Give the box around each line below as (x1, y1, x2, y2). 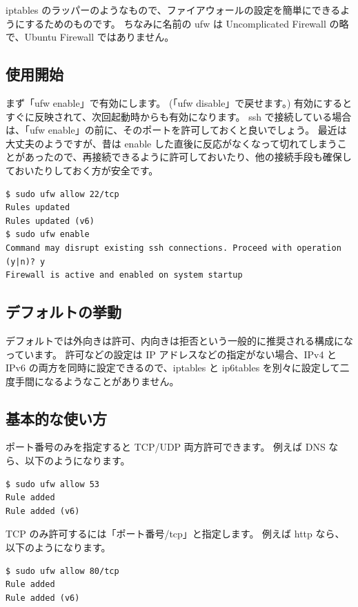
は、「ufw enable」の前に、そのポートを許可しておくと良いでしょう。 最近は (6, 123, 347, 137)
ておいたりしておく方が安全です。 (6, 163, 159, 177)
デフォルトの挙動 (6, 301, 121, 322)
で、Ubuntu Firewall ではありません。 (6, 30, 175, 44)
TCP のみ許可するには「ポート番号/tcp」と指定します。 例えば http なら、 (6, 526, 345, 541)
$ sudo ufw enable (6, 229, 90, 240)
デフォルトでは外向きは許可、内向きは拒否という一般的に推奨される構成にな (6, 333, 353, 347)
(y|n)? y (6, 256, 46, 267)
